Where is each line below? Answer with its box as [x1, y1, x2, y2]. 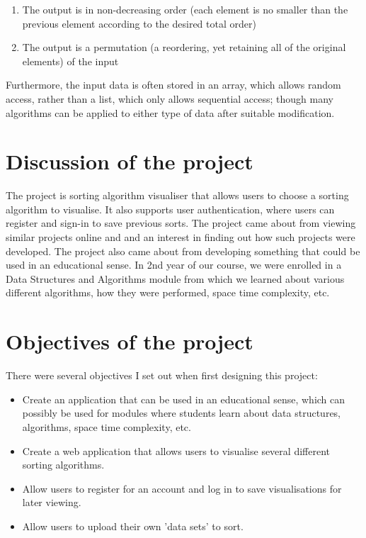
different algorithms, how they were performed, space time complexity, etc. [6, 285, 330, 300]
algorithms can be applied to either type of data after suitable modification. [6, 105, 335, 120]
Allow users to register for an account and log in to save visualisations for [22, 481, 342, 495]
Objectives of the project [6, 327, 253, 356]
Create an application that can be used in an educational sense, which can [22, 391, 345, 406]
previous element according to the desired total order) [22, 16, 256, 30]
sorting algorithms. [22, 457, 105, 472]
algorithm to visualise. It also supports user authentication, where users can [6, 201, 335, 216]
